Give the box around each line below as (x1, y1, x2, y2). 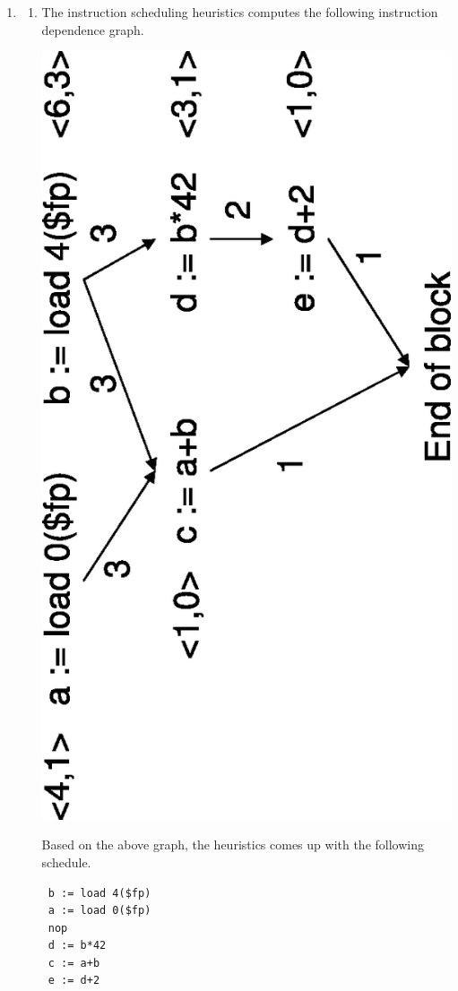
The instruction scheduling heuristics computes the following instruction (41, 3, 438, 21)
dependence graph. (41, 20, 144, 39)
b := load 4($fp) (48, 886, 151, 900)
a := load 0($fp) (48, 904, 151, 918)
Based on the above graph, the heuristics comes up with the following (41, 835, 424, 854)
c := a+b (48, 956, 100, 969)
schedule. (41, 852, 91, 871)
